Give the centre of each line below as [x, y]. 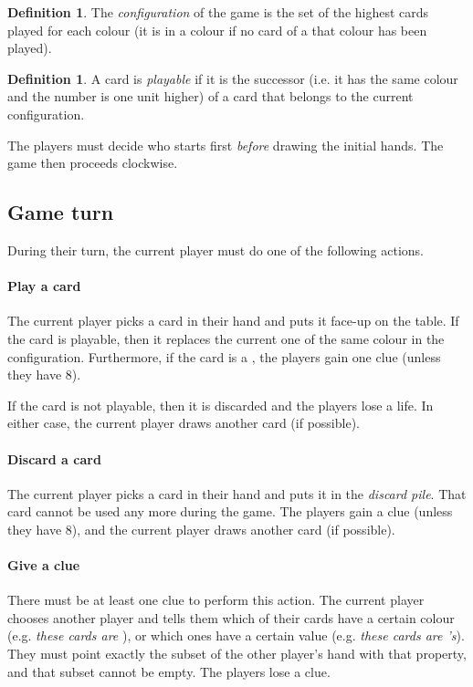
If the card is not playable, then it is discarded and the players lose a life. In [221, 405]
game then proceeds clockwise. [93, 163]
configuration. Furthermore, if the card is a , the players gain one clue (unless [224, 356]
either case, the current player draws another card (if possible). [184, 423]
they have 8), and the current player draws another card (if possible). [201, 529]
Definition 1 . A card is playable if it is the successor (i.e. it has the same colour [233, 78]
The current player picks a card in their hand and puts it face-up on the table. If [233, 321]
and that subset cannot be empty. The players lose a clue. [169, 671]
